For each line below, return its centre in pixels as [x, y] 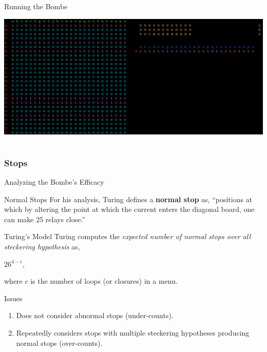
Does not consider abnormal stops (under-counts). [95, 315]
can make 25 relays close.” [45, 219]
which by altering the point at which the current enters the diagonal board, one [129, 209]
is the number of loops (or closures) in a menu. [104, 281]
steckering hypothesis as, [42, 247]
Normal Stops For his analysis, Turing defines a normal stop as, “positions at [128, 199]
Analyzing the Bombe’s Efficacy [54, 182]
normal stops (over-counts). [59, 343]
